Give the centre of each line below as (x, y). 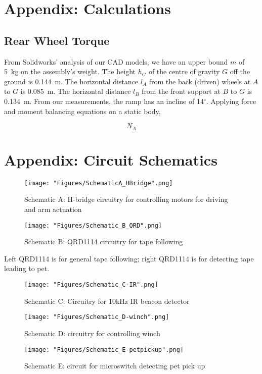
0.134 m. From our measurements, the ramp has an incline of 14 (104, 101)
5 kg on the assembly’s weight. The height (70, 71)
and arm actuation (53, 209)
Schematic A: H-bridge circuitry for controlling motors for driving (126, 199)
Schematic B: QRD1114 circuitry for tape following (104, 242)
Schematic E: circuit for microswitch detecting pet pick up (115, 366)
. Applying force (231, 101)
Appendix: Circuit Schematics (111, 159)
